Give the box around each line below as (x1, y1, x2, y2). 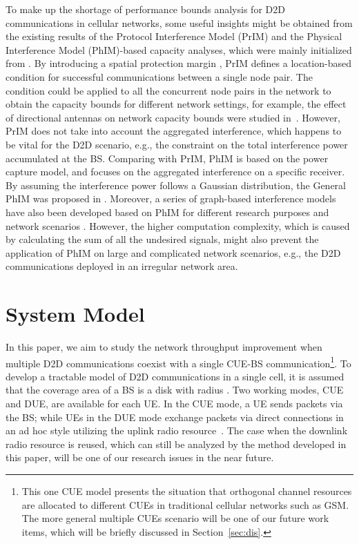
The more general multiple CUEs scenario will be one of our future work (21, 511, 329, 525)
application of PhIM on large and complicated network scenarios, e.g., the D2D (6, 245, 341, 260)
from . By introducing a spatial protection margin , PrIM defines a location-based (6, 56, 351, 70)
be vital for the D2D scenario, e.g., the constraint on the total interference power (6, 137, 348, 151)
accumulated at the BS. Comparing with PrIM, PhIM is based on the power (6, 150, 329, 165)
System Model (6, 300, 145, 328)
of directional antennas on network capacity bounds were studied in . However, (6, 110, 340, 124)
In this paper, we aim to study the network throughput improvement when (6, 340, 322, 353)
